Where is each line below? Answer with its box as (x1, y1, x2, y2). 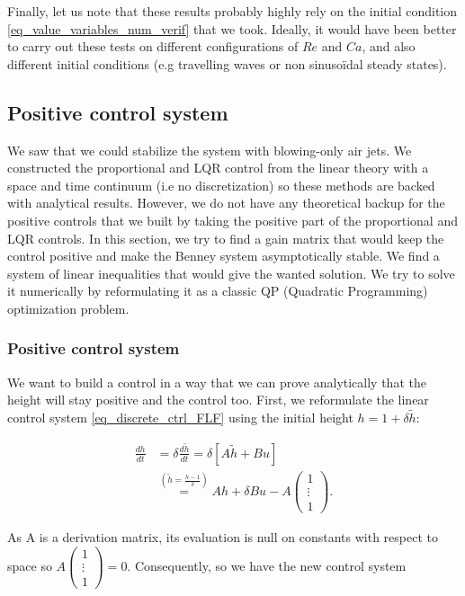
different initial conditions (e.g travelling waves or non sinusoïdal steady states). (7, 54, 447, 73)
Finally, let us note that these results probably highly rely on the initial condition (7, 2, 458, 20)
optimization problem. (7, 298, 130, 317)
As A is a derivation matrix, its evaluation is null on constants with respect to (7, 528, 438, 547)
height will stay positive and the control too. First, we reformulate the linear (7, 390, 429, 409)
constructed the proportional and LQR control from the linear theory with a (7, 158, 429, 177)
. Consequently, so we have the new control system (127, 556, 407, 574)
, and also (362, 37, 416, 56)
